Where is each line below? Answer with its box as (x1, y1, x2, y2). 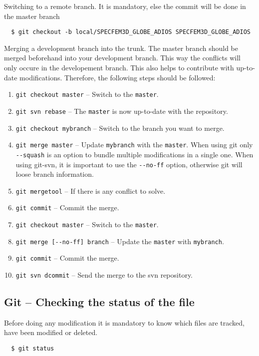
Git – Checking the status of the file (4, 294, 195, 310)
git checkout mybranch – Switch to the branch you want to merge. (15, 122, 225, 133)
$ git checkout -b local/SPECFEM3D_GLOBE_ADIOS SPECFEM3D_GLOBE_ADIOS (11, 28, 251, 36)
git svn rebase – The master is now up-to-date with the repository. (15, 105, 228, 116)
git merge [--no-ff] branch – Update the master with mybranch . (15, 236, 224, 246)
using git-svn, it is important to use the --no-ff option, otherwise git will (15, 159, 243, 169)
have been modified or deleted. (4, 327, 98, 338)
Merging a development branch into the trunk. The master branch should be (4, 42, 238, 53)
